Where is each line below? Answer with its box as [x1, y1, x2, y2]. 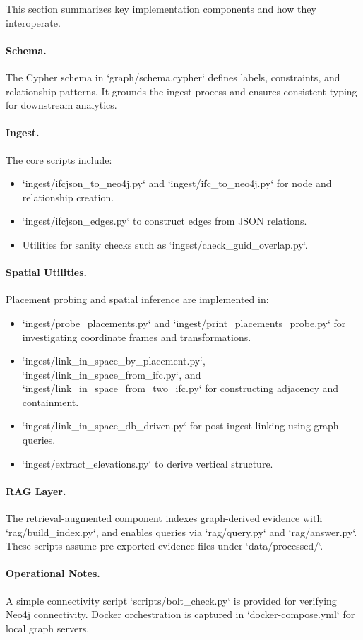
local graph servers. [6, 620, 90, 635]
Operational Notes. [6, 566, 100, 581]
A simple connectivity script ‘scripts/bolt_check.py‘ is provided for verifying [6, 593, 337, 608]
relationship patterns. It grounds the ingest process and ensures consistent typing [6, 83, 357, 98]
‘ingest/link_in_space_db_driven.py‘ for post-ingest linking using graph [22, 418, 339, 433]
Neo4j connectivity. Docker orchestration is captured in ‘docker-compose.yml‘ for [6, 607, 355, 622]
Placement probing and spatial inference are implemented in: [6, 292, 269, 307]
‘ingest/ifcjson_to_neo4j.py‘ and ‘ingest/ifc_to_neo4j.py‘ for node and [22, 176, 332, 191]
